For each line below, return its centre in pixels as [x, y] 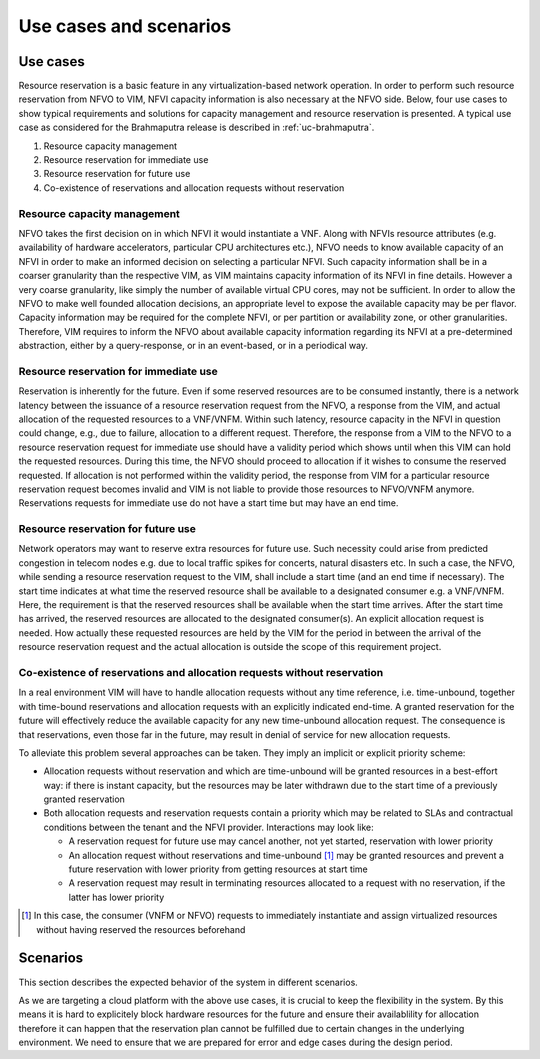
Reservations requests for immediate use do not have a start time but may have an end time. [208, 503]
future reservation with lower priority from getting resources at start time [218, 869]
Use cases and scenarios [125, 26]
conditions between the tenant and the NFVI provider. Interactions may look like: [208, 827]
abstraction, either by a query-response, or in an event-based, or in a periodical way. [193, 346]
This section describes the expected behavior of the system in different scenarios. [188, 982]
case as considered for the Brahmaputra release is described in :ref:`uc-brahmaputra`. [196, 127]
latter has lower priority [116, 897]
